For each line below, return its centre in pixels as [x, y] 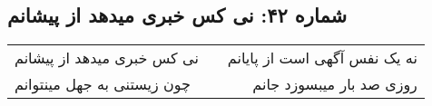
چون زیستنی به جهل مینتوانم [103, 84]
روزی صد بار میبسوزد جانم [335, 84]
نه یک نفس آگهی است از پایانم [322, 58]
